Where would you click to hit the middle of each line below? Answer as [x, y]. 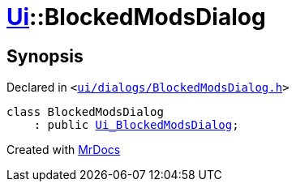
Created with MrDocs [64, 150]
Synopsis [45, 56]
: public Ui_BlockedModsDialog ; [136, 125]
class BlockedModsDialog [85, 112]
